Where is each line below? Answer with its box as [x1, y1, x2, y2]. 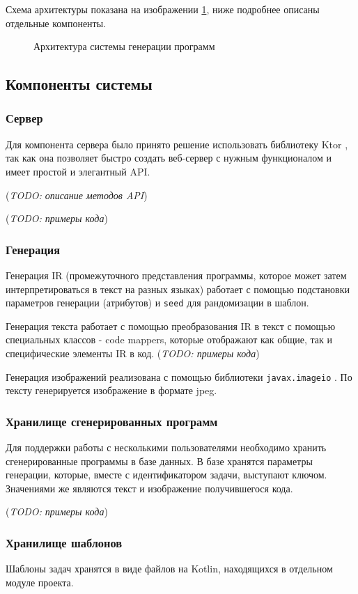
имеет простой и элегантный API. [6, 164, 150, 178]
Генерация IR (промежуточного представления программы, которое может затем [6, 267, 347, 282]
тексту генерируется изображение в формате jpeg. [6, 383, 217, 398]
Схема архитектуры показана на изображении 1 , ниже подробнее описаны [6, 2, 320, 16]
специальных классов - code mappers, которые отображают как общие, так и [6, 332, 332, 347]
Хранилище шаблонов [6, 533, 123, 551]
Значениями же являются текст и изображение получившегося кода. [6, 480, 293, 495]
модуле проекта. [6, 575, 74, 589]
